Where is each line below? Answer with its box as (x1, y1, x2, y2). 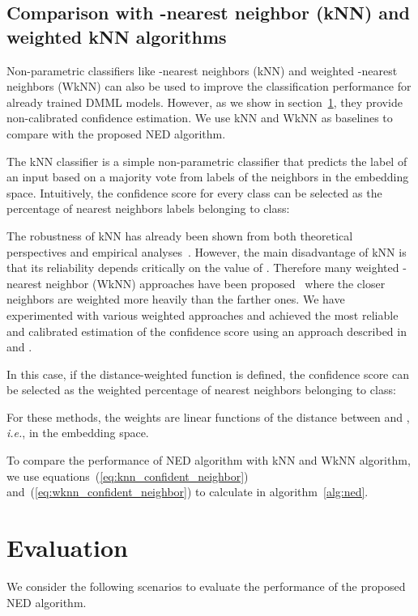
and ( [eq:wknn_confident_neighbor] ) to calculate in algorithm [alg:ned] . (6, 483, 369, 500)
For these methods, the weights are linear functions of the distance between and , (6, 408, 410, 425)
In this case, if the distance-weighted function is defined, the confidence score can (6, 365, 409, 382)
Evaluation (6, 531, 128, 564)
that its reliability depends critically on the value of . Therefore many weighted (6, 259, 399, 276)
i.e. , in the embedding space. (6, 424, 149, 441)
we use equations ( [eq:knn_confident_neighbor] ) (6, 467, 249, 484)
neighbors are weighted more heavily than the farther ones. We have (6, 291, 345, 308)
